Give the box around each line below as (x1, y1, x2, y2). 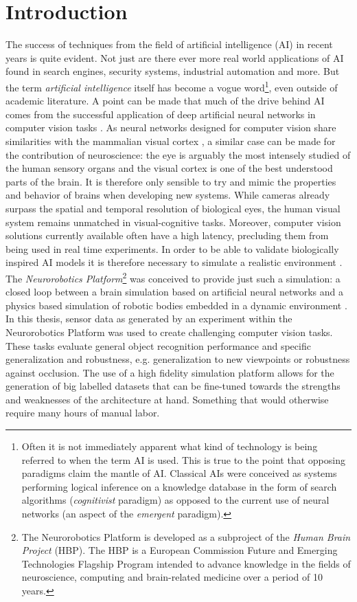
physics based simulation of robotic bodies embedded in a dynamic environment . (5, 298, 347, 312)
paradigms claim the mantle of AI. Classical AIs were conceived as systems (21, 466, 337, 480)
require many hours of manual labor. (5, 405, 160, 420)
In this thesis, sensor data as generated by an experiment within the (5, 311, 292, 326)
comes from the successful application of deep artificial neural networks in (5, 107, 316, 121)
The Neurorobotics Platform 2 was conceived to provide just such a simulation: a (5, 269, 341, 285)
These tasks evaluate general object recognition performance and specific (5, 338, 311, 353)
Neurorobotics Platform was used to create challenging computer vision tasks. (5, 324, 333, 339)
